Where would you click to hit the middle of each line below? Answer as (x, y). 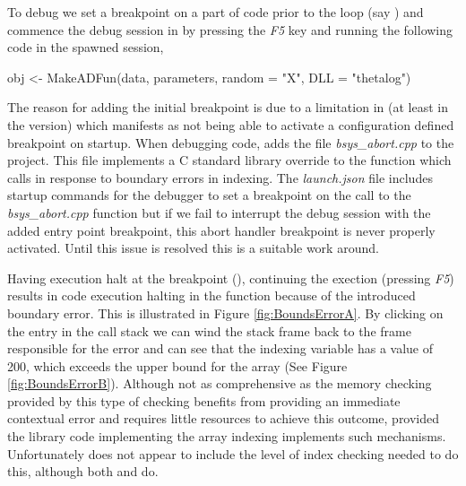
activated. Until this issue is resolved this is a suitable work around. (193, 248)
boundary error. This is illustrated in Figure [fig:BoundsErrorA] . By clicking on (225, 312)
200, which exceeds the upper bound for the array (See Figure (177, 365)
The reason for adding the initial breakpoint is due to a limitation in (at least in (228, 107)
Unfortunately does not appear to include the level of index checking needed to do (233, 453)
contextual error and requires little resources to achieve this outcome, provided (224, 418)
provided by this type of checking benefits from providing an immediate (204, 400)
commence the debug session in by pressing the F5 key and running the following (230, 29)
